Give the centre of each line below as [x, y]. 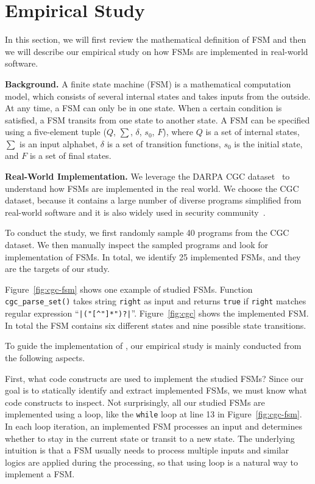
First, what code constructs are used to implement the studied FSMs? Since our [154, 378]
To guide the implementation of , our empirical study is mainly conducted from [153, 346]
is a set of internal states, [253, 132]
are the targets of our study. [57, 269]
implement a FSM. [40, 474]
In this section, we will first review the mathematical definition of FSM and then [156, 39]
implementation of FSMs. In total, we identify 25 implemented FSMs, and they [153, 256]
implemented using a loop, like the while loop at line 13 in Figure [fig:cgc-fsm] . [154, 414]
